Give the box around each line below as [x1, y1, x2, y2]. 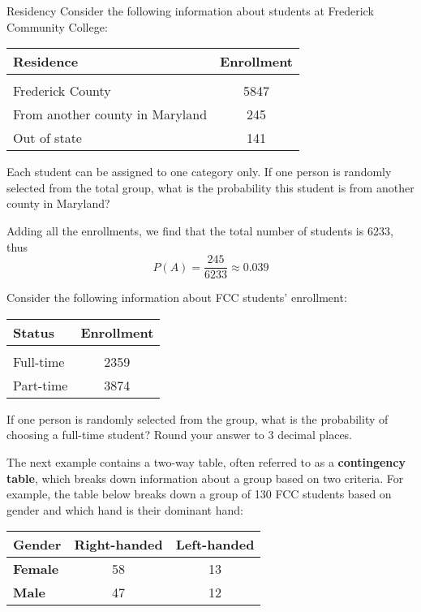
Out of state [13, 128, 82, 148]
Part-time [13, 375, 68, 394]
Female [13, 559, 59, 579]
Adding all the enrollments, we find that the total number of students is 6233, [6, 222, 393, 239]
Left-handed [175, 535, 255, 554]
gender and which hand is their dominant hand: [6, 501, 243, 518]
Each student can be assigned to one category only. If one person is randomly [6, 163, 392, 180]
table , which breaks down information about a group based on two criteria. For [6, 469, 404, 486]
